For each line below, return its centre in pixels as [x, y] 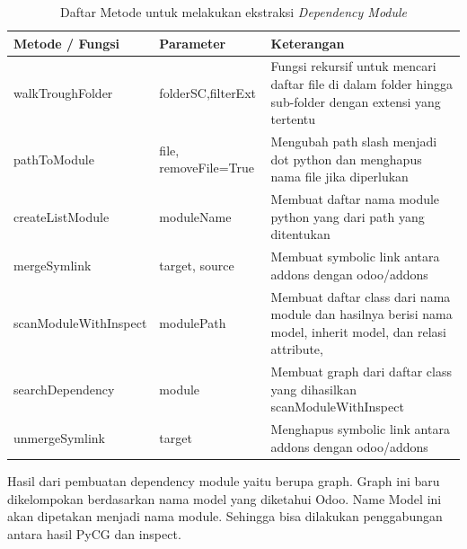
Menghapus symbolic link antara [360, 429]
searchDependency [64, 389]
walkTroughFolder [63, 92]
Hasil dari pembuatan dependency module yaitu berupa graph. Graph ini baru [224, 480]
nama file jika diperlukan [339, 177]
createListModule [62, 216]
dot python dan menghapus [346, 159]
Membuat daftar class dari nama [361, 296]
